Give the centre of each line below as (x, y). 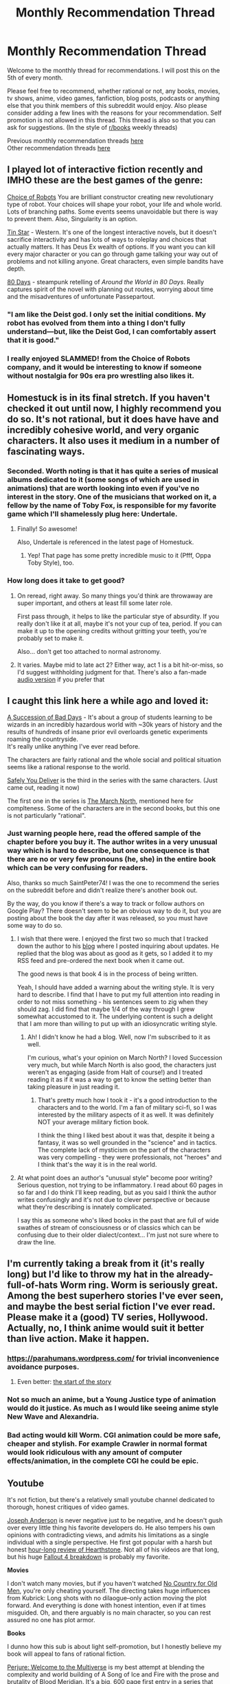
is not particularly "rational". (47, 816)
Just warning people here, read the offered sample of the (104, 834)
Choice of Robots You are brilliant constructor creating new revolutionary (111, 196)
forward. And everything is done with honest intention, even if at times (106, 1606)
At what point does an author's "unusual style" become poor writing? (115, 1177)
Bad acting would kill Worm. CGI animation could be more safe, (114, 1435)
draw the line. (36, 1242)
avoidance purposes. (43, 1367)
